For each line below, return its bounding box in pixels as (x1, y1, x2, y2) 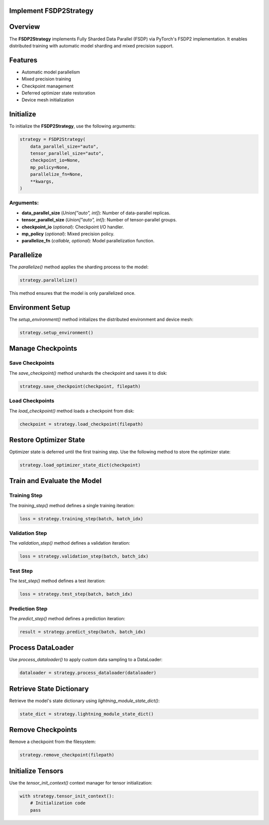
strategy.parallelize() (19, 277, 78, 283)
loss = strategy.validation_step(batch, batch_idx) (19, 554, 149, 559)
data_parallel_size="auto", (30, 143, 99, 149)
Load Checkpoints (9, 397, 55, 404)
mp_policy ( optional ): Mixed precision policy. (21, 230, 115, 237)
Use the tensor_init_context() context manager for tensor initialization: (9, 780, 152, 786)
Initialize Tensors (9, 767, 64, 775)
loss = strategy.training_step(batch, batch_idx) (19, 516, 143, 522)
